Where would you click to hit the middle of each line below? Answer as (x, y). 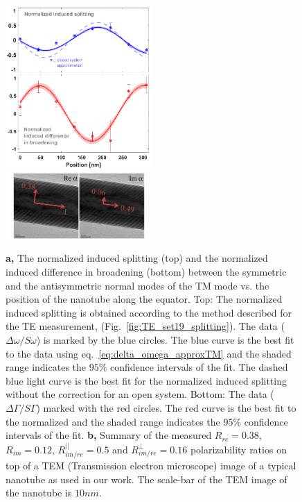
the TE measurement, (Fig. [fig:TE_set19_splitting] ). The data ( (145, 326)
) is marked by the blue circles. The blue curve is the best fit (165, 340)
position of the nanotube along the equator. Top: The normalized (144, 299)
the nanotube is (39, 493)
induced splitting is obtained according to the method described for (149, 312)
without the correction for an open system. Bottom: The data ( (140, 394)
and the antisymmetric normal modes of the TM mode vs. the (137, 285)
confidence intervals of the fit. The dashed (199, 367)
